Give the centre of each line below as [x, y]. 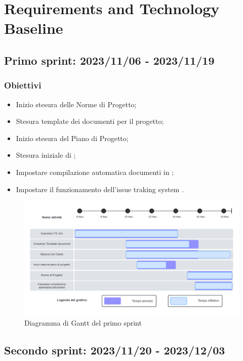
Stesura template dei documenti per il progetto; [90, 121]
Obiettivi [23, 85]
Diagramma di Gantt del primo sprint [83, 323]
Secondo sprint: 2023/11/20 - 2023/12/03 [115, 350]
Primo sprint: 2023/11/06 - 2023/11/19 [109, 60]
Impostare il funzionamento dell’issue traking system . [100, 189]
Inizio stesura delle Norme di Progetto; [76, 104]
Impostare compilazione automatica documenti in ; [95, 172]
